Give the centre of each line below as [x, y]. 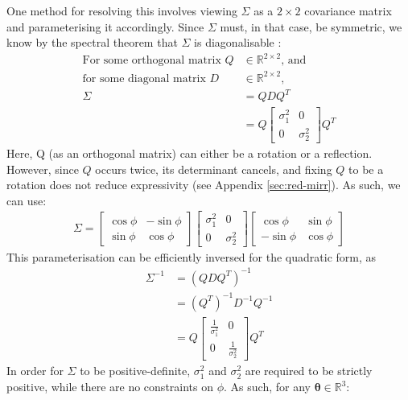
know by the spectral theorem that [92, 42]
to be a [366, 169]
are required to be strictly [309, 371]
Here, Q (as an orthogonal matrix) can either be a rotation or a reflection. [190, 153]
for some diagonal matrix [144, 78]
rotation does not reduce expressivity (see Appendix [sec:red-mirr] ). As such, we [204, 185]
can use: [27, 200]
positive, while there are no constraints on [110, 386]
